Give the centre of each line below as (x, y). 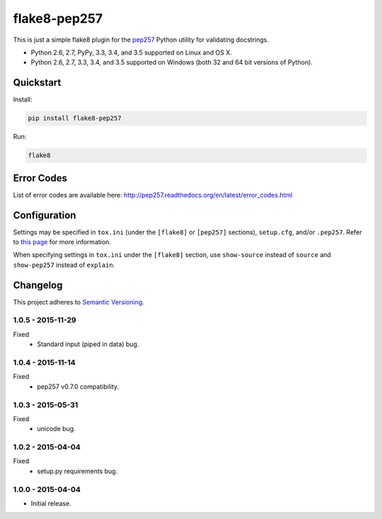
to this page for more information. (62, 241)
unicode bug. (56, 429)
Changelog (38, 285)
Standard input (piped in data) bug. (88, 344)
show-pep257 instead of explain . (64, 265)
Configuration (45, 215)
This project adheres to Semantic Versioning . (79, 302)
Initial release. (51, 503)
